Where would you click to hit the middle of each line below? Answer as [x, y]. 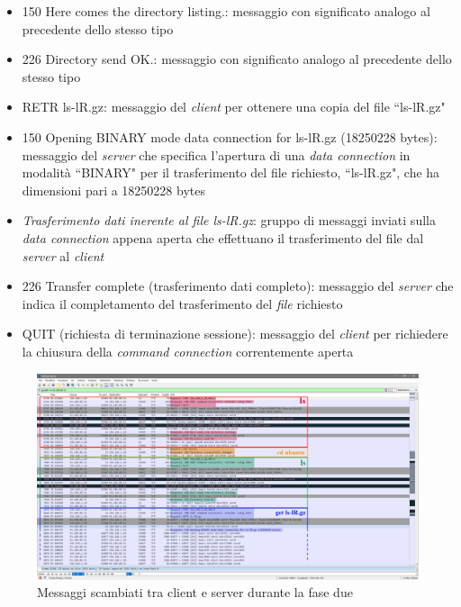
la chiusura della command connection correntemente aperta [188, 351]
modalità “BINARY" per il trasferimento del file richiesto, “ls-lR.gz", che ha [231, 172]
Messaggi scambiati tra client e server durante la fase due [195, 592]
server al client [63, 255]
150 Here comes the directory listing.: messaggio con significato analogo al [226, 11]
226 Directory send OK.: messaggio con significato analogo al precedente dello [237, 59]
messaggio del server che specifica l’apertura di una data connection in [216, 154]
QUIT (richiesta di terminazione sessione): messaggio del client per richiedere [235, 334]
